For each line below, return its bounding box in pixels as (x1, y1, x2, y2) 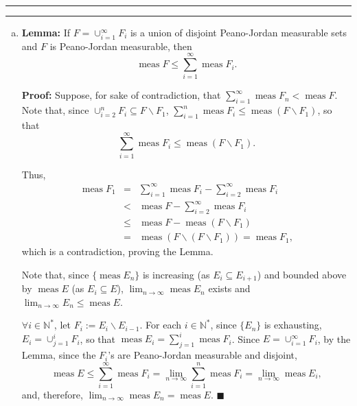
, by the (317, 331, 351, 346)
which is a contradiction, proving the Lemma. (21, 244, 214, 259)
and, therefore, (21, 387, 83, 401)
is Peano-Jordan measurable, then (49, 38, 192, 53)
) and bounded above (257, 267, 347, 281)
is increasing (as (142, 267, 210, 281)
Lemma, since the (21, 348, 96, 362)
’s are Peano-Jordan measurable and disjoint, (108, 348, 297, 362)
